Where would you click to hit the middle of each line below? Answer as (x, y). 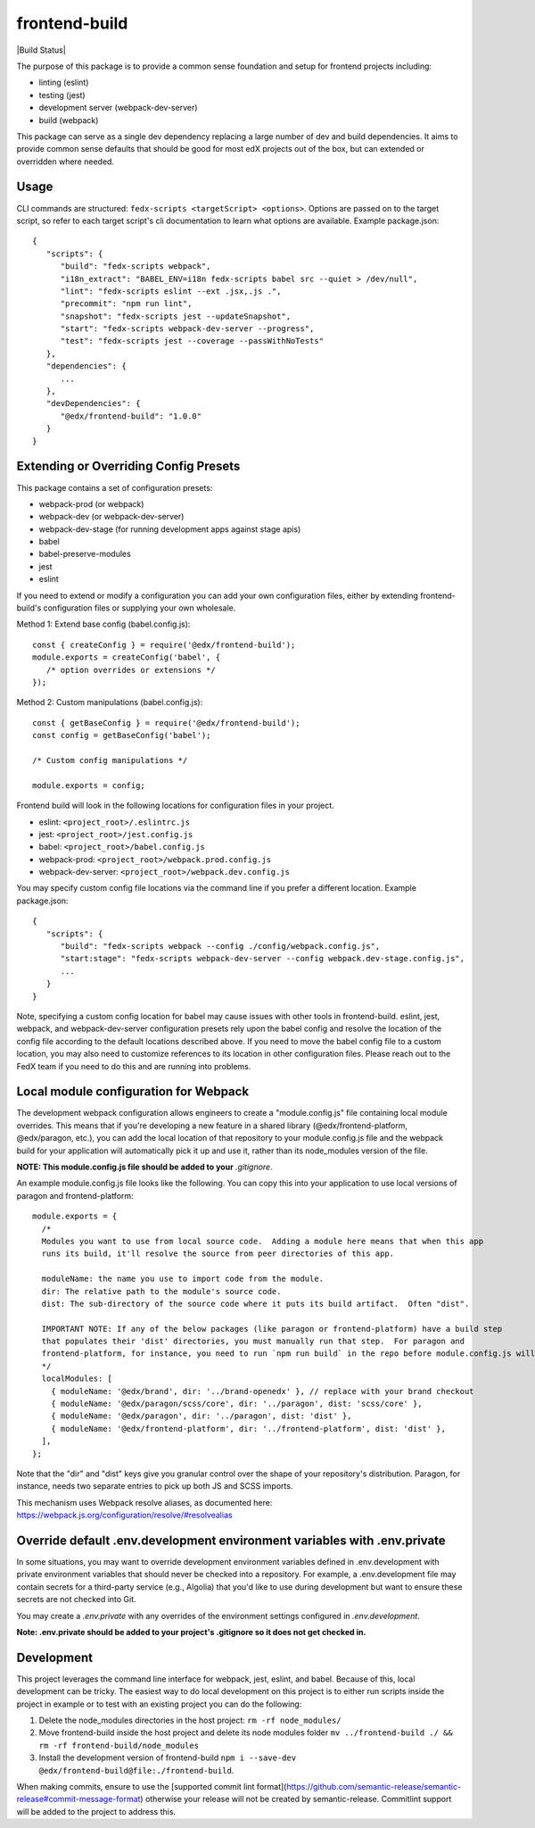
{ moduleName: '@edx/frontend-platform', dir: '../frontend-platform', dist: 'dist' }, (248, 1429)
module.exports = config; (89, 785)
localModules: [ (77, 1379)
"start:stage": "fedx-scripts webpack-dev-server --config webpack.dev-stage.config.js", (263, 959)
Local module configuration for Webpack (133, 1092)
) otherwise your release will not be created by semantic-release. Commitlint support (296, 1799)
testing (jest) (62, 95)
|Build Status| (41, 50)
